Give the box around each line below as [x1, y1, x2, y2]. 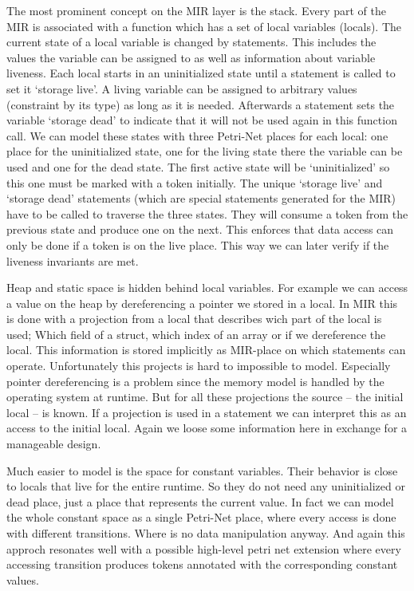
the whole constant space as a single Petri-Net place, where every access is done [6, 509, 396, 526]
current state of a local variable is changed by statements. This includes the [6, 33, 377, 50]
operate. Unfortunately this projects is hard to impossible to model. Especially [6, 357, 391, 374]
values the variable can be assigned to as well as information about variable [6, 49, 376, 65]
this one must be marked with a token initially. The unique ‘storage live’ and [6, 174, 383, 191]
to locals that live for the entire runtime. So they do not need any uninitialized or [6, 478, 405, 494]
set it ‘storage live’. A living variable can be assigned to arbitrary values [6, 80, 357, 97]
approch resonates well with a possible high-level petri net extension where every [6, 540, 401, 557]
